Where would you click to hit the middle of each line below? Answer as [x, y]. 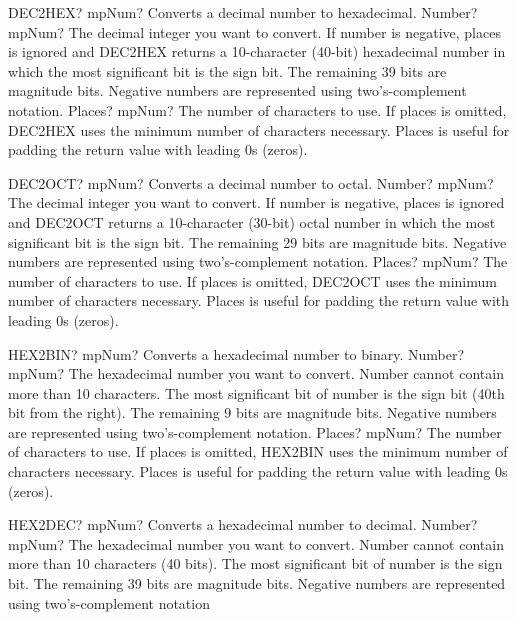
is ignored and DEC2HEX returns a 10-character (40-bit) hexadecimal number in [257, 51]
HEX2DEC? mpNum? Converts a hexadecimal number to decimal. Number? [243, 524]
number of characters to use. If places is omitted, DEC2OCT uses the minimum [252, 280]
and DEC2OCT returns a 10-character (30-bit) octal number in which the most [252, 221]
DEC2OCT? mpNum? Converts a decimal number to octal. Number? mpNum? [251, 182]
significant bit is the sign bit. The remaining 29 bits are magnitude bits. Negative [257, 241]
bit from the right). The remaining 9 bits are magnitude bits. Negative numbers [252, 412]
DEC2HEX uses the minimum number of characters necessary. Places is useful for [259, 129]
